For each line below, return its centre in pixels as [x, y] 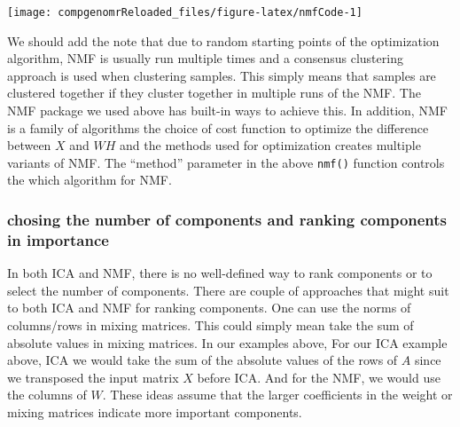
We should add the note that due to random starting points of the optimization [223, 40]
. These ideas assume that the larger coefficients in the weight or [277, 395]
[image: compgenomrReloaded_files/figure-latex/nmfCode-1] [185, 12]
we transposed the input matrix [93, 377]
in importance [58, 239]
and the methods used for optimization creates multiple [270, 145]
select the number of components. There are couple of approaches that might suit [228, 290]
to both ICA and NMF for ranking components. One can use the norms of [209, 308]
